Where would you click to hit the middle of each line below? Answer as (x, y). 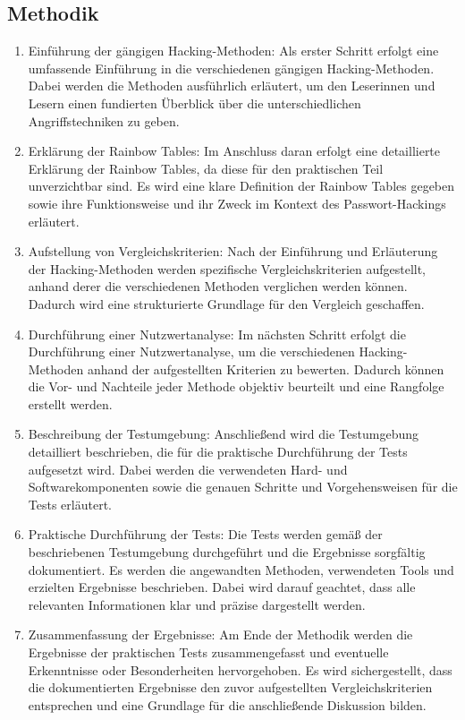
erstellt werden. (70, 403)
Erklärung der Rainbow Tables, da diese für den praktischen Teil (206, 168)
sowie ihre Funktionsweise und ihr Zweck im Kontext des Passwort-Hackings (237, 203)
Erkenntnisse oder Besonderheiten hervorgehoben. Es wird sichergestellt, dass (240, 669)
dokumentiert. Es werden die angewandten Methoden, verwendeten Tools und (241, 569)
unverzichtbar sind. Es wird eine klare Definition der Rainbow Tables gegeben (241, 186)
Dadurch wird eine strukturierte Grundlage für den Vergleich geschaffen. (226, 303)
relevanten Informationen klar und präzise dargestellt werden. (197, 604)
